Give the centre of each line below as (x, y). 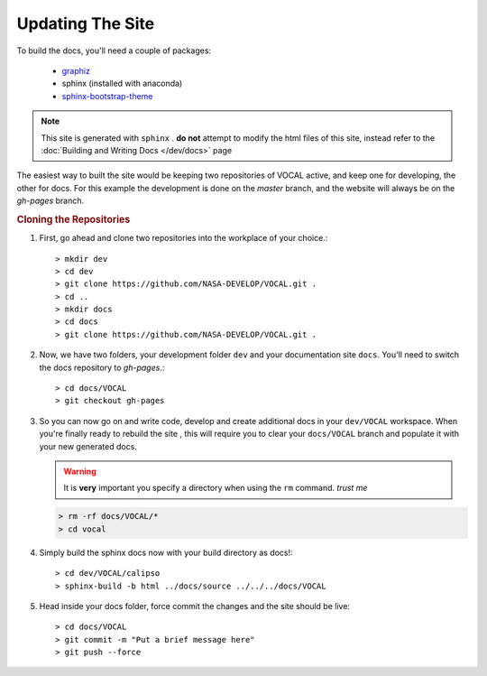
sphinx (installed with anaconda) (122, 83)
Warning (80, 471)
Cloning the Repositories (74, 219)
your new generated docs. (88, 446)
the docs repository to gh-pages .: (102, 367)
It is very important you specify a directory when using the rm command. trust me (216, 488)
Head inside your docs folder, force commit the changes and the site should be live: (195, 606)
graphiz (76, 70)
